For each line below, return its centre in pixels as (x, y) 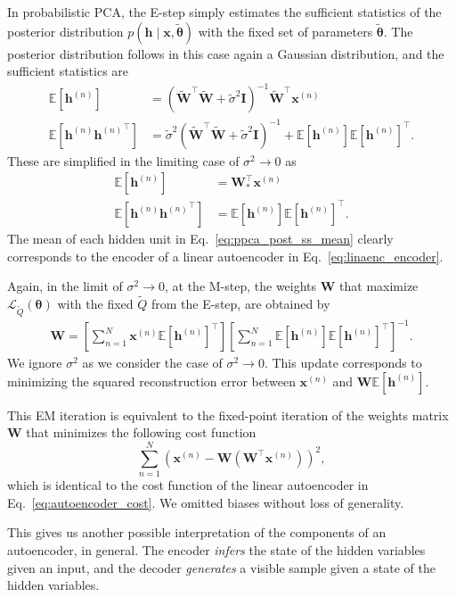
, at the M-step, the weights (241, 286)
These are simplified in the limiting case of (123, 160)
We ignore (35, 363)
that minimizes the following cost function (141, 432)
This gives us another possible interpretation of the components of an (197, 532)
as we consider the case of (152, 363)
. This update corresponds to (343, 363)
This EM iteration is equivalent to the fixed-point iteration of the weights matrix (228, 415)
